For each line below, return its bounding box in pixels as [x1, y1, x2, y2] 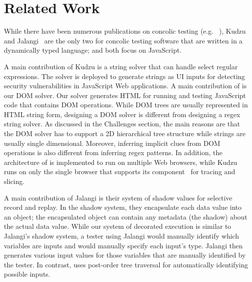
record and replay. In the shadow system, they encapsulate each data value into [4, 202, 242, 212]
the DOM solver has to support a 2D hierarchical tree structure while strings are [4, 128, 246, 139]
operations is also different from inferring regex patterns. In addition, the [4, 147, 223, 158]
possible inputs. [4, 269, 50, 279]
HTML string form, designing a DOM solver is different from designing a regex [4, 109, 240, 119]
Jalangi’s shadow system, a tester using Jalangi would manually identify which [4, 231, 239, 241]
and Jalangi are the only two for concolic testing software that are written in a [4, 35, 243, 45]
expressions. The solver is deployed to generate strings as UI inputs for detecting [4, 71, 245, 81]
